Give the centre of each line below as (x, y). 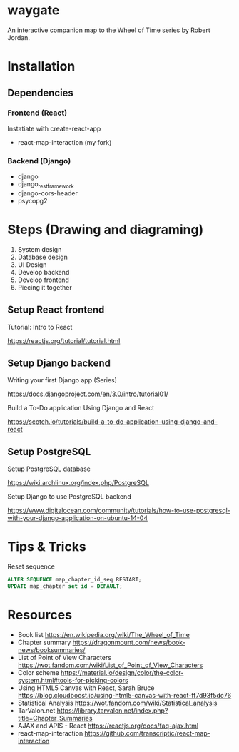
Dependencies (40, 92)
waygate (34, 10)
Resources (40, 615)
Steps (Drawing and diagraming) (106, 230)
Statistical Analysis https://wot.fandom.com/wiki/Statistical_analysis (117, 703)
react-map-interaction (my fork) (65, 142)
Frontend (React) (37, 113)
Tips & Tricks (47, 547)
